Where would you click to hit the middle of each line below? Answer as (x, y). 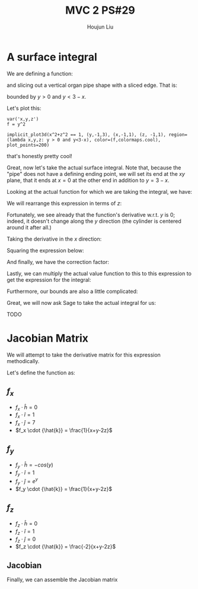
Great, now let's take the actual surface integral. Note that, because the (94, 168)
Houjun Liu (100, 27)
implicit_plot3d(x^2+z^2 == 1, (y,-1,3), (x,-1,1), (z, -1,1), (87, 134)
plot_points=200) (28, 145)
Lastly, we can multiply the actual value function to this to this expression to (99, 273)
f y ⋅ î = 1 (25, 473)
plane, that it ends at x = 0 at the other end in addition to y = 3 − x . (88, 180)
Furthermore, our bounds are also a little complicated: (72, 291)
